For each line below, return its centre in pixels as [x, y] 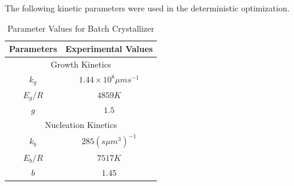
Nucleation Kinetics [81, 125]
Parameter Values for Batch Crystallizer [81, 28]
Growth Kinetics [81, 64]
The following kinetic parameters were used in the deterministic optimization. [147, 8]
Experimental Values [109, 49]
